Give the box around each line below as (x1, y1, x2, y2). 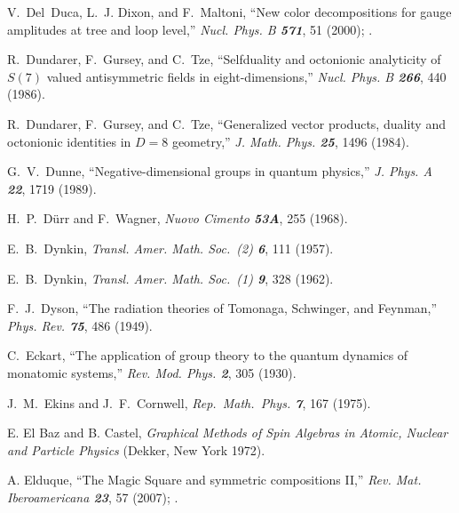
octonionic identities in (7, 132, 131, 150)
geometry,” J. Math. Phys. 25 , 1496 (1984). (171, 132, 409, 150)
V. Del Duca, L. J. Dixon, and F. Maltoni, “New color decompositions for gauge (7, 3, 452, 20)
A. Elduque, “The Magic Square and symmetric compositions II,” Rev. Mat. (7, 470, 422, 489)
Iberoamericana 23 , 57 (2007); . (7, 487, 178, 506)
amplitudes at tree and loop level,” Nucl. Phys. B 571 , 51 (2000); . (7, 20, 373, 38)
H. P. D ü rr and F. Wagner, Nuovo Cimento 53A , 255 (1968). (7, 209, 348, 228)
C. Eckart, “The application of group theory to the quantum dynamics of (7, 346, 408, 365)
